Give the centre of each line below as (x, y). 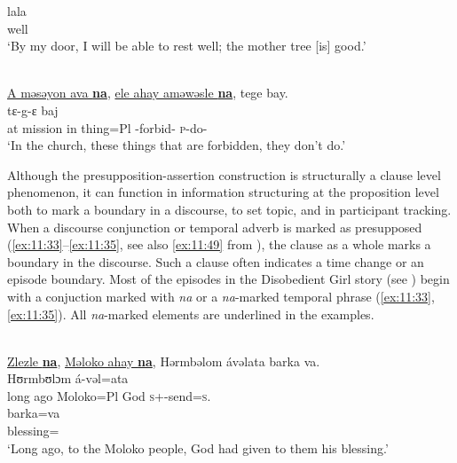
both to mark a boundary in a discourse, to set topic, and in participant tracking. (229, 209)
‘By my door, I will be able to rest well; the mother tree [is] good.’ (187, 46)
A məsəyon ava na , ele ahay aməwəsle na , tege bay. (148, 93)
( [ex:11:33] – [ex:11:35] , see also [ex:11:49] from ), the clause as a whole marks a (219, 244)
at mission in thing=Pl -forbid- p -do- (107, 127)
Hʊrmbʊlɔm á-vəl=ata (68, 378)
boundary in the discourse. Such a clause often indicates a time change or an (216, 261)
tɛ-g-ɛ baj (33, 110)
